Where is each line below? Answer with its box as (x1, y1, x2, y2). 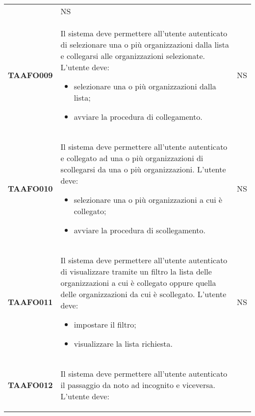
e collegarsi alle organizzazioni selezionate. (60, 50, 205, 61)
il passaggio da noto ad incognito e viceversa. (60, 379, 215, 390)
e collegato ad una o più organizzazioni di (60, 152, 204, 164)
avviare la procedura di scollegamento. (74, 224, 205, 236)
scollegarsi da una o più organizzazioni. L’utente (60, 164, 226, 175)
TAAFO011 (8, 296, 53, 307)
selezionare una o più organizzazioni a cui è (74, 194, 223, 205)
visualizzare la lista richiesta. (74, 338, 173, 349)
